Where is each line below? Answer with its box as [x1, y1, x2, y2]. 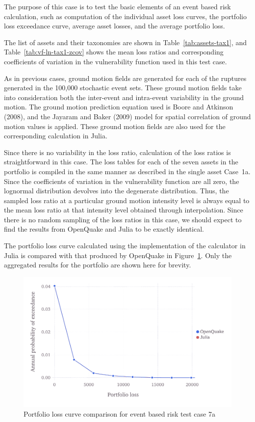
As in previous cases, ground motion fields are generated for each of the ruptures [4, 73, 247, 83]
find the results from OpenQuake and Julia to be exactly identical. [4, 224, 204, 234]
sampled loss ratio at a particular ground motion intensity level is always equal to [4, 195, 250, 205]
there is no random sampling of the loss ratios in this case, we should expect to [4, 214, 242, 224]
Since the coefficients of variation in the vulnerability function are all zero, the [4, 176, 239, 186]
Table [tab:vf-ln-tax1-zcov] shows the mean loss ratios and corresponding [4, 47, 224, 57]
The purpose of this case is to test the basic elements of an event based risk [4, 1, 231, 11]
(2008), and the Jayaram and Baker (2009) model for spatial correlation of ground [4, 111, 251, 121]
